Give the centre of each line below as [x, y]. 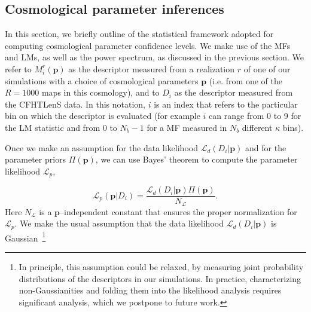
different [257, 127]
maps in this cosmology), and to [100, 92]
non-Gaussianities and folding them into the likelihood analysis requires [150, 290]
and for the [266, 147]
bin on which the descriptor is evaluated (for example [103, 116]
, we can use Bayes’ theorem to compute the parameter [196, 159]
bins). [293, 127]
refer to [18, 68]
